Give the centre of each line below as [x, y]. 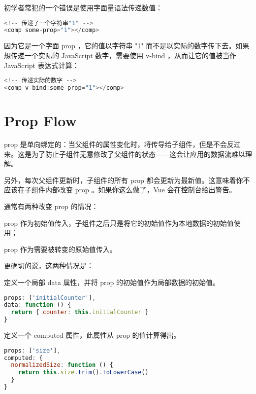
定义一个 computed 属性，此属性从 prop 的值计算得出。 [92, 335]
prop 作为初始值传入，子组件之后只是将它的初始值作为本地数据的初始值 [119, 223]
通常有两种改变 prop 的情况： [51, 206]
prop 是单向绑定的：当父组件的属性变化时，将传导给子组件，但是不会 [115, 144]
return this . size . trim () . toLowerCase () [83, 373]
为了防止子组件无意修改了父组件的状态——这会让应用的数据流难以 [138, 154]
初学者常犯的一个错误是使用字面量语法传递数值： [83, 7]
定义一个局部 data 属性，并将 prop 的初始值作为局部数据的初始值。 [112, 282]
